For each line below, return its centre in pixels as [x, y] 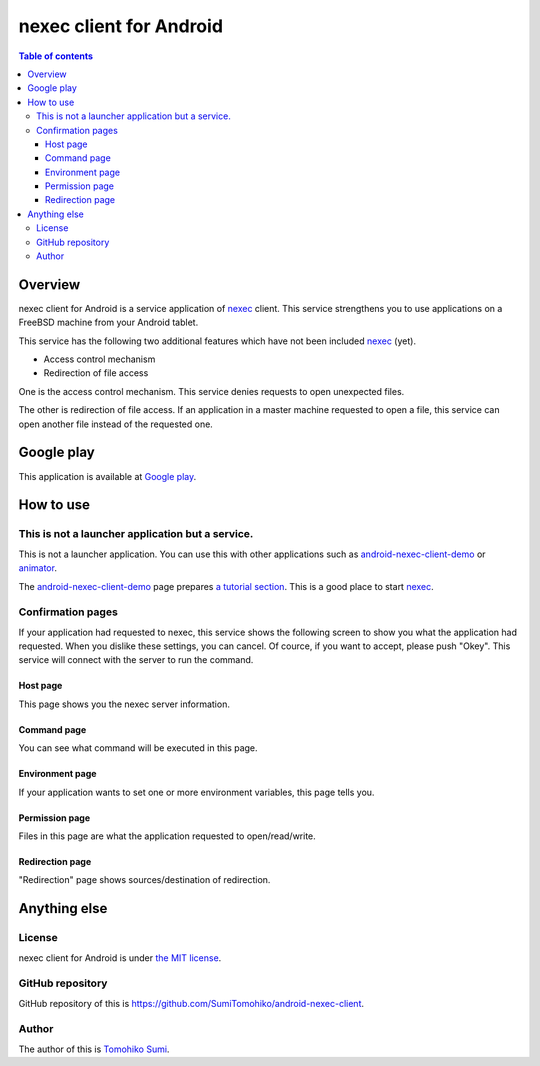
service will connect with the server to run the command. [136, 660]
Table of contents [56, 56]
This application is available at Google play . [107, 476]
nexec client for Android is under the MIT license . [120, 957]
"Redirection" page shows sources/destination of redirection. [144, 880]
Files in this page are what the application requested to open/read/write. [167, 836]
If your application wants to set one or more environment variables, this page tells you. [196, 792]
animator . [37, 568]
